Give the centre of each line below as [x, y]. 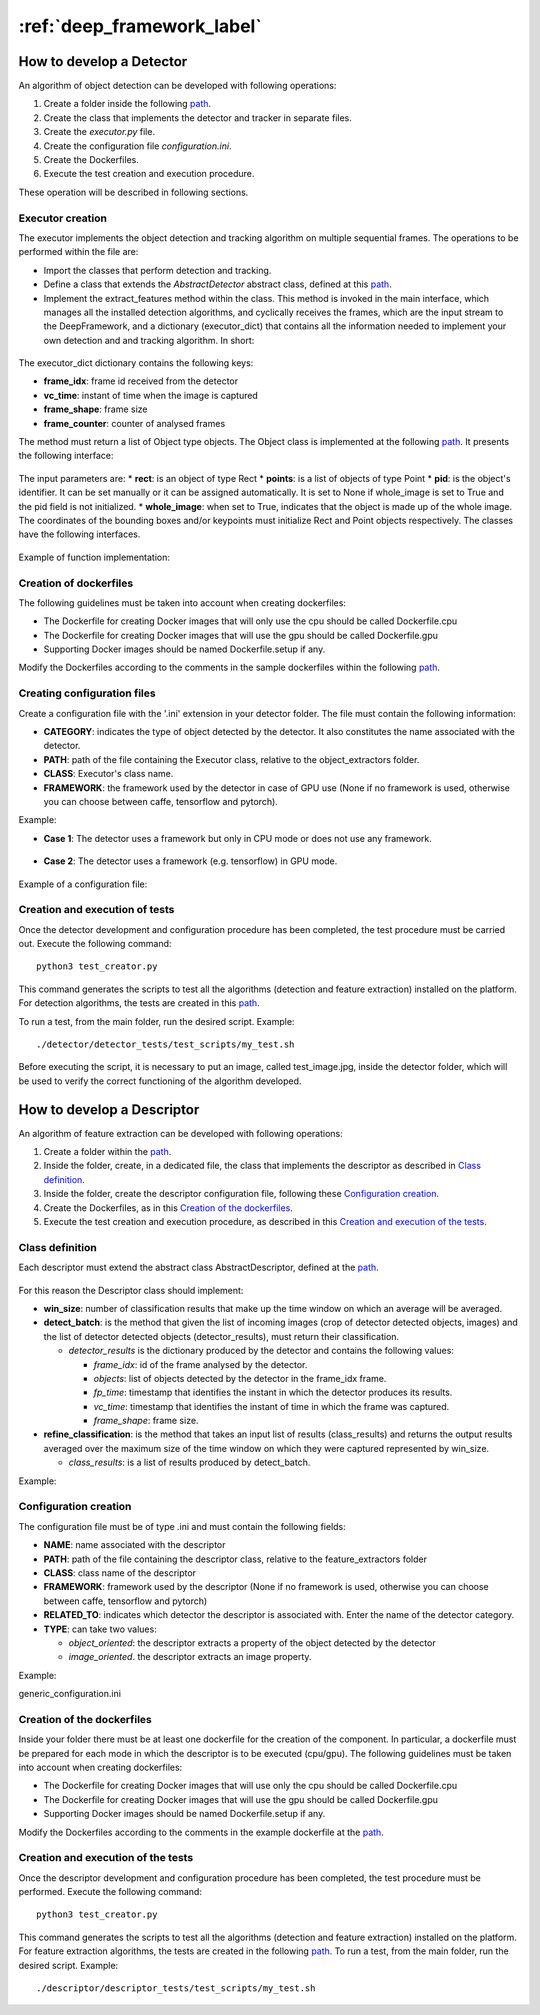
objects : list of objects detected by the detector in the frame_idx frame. [240, 1378]
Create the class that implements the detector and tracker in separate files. [197, 117]
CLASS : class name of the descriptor [120, 1572]
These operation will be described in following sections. [133, 192]
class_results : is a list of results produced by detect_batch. [189, 1462]
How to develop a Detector [103, 61]
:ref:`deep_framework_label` [140, 26]
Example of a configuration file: [83, 884]
